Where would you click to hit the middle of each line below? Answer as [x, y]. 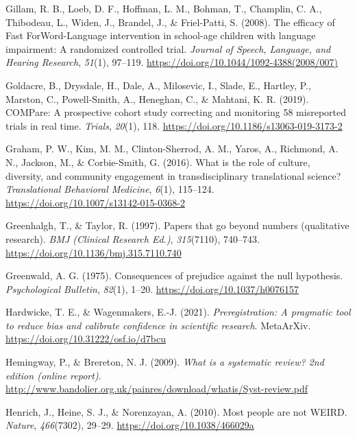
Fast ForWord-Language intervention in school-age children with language [161, 35]
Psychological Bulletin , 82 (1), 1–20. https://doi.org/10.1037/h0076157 [152, 288]
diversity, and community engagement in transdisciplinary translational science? [173, 175]
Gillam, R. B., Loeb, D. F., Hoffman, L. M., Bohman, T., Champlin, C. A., [164, 8]
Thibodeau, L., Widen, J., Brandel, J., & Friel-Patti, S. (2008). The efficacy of [170, 22]
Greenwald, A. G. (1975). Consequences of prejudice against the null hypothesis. [174, 275]
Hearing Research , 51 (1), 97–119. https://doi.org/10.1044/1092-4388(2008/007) [172, 62]
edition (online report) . [53, 375]
